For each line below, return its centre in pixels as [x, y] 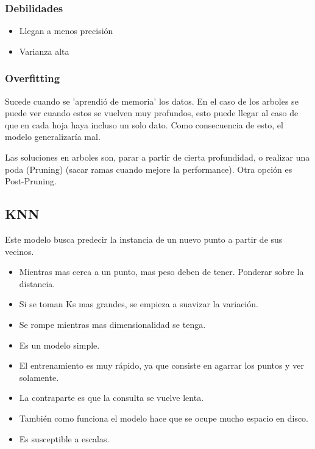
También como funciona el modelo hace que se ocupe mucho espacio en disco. [164, 418]
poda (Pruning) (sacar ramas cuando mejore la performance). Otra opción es [149, 169]
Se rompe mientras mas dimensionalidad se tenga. [112, 324]
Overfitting [33, 78]
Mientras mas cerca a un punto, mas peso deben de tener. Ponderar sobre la [161, 272]
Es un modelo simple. [59, 345]
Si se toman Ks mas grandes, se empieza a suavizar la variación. [139, 304]
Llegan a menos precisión [66, 31]
